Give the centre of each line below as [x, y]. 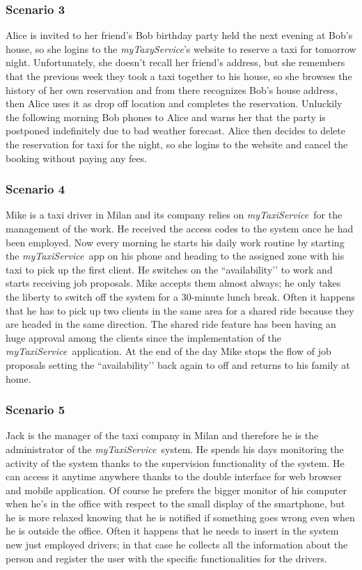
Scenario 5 [36, 410]
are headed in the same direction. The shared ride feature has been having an [171, 324]
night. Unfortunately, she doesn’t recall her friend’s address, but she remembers [175, 62]
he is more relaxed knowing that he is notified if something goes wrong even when [180, 517]
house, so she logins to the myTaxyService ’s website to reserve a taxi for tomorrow [181, 48]
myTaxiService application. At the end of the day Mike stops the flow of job [168, 351]
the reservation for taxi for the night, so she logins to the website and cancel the [177, 144]
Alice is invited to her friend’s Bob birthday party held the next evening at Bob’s [179, 35]
